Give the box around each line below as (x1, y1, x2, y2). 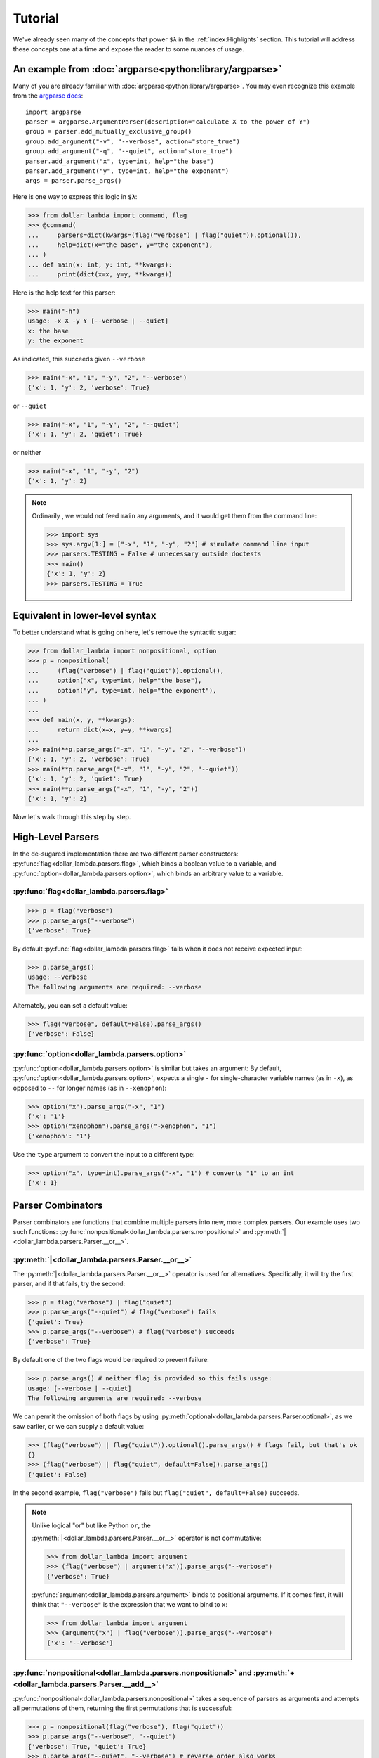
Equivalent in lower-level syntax (13, 610, 157, 622)
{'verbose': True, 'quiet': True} (27, 1743, 147, 1750)
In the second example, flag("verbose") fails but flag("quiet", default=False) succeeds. (13, 1488, 300, 1497)
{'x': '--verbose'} (46, 1638, 114, 1647)
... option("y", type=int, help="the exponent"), (27, 686, 217, 694)
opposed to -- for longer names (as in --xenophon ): (13, 1084, 167, 1092)
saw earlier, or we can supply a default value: (13, 1422, 145, 1430)
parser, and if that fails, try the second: (13, 1279, 126, 1288)
